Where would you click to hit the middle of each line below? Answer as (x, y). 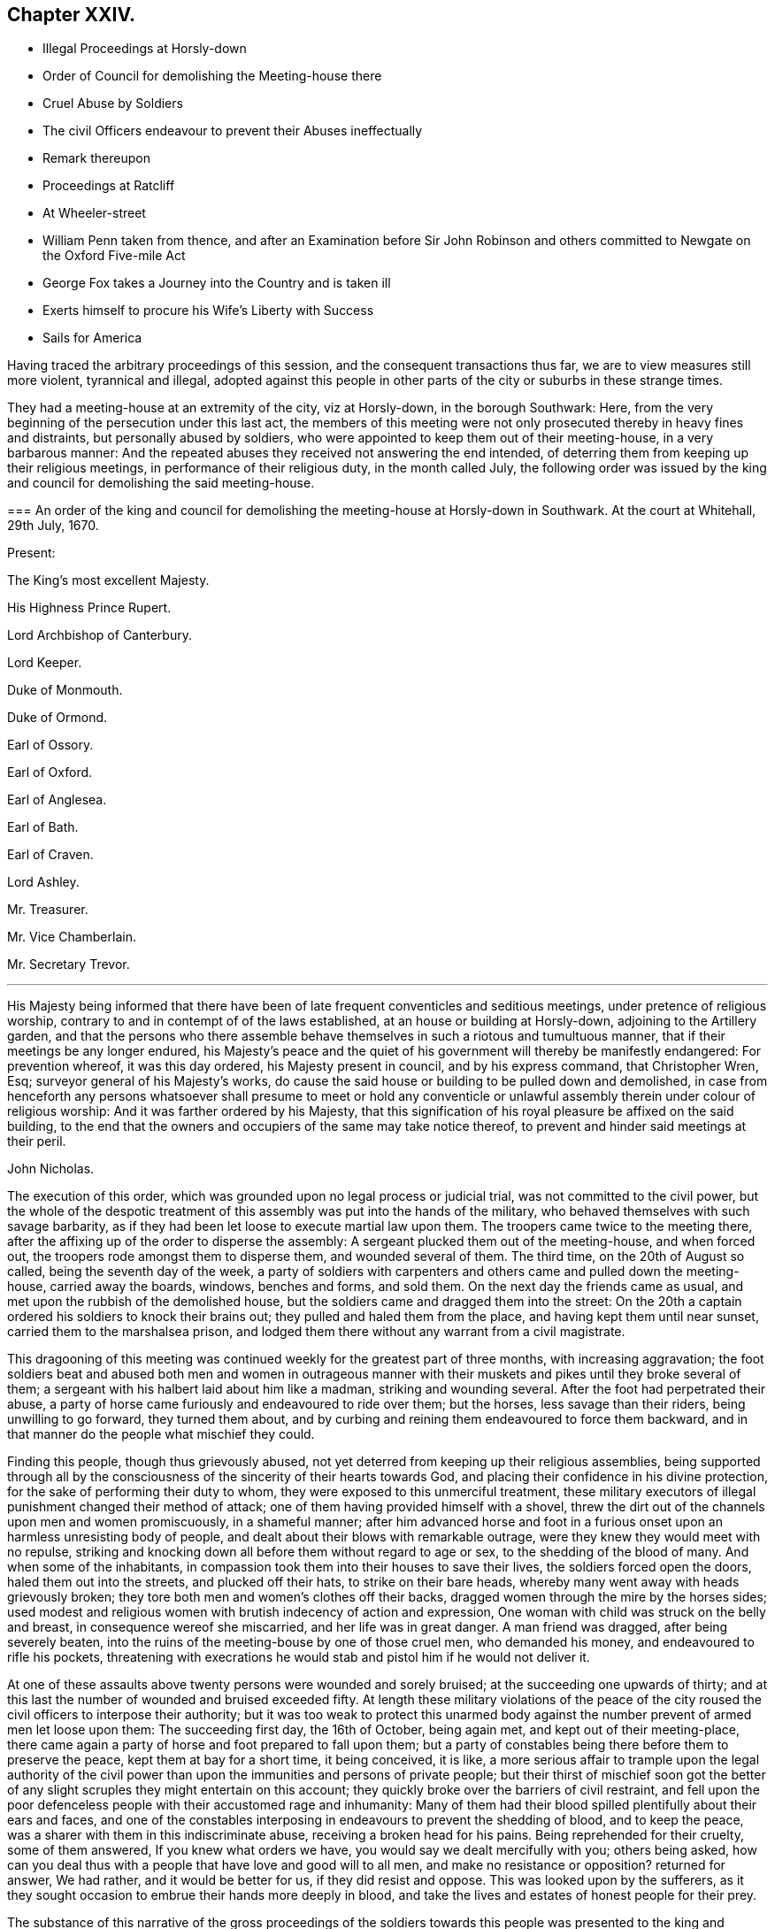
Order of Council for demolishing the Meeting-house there (212, 76)
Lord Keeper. (45, 663)
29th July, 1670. (53, 526)
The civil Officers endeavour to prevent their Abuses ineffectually (233, 131)
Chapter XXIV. (72, 15)
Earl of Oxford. (50, 772)
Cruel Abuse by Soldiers (113, 104)
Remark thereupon (96, 158)
